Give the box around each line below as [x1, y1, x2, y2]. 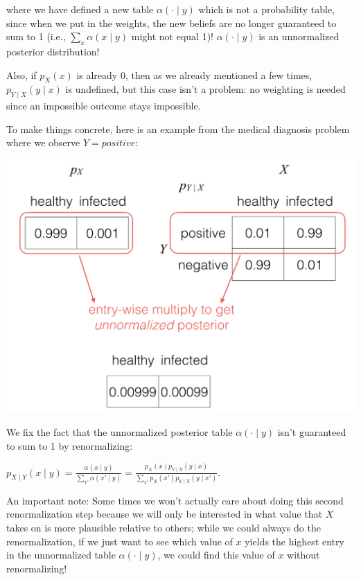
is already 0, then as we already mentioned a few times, [76, 67, 312, 82]
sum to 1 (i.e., [6, 29, 66, 44]
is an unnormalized [258, 29, 340, 44]
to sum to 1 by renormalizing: [6, 438, 133, 452]
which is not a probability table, [198, 2, 335, 16]
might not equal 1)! [131, 29, 214, 44]
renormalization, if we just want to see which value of [6, 534, 233, 548]
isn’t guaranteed [277, 425, 346, 439]
